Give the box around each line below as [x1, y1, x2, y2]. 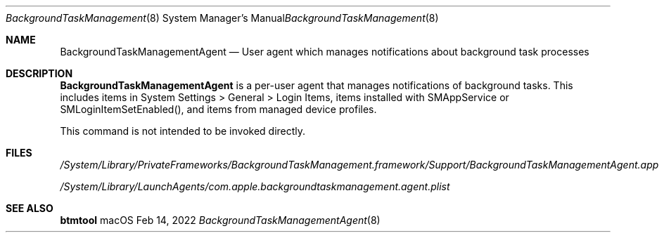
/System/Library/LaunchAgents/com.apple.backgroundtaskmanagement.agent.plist [60, 180, 450, 192]
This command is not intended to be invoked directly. [60, 125, 306, 137]
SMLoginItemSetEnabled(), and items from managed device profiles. [60, 103, 377, 115]
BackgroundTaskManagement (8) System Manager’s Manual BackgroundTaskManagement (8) [6, 12, 439, 24]
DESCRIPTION [6, 67, 73, 79]
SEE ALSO [6, 202, 53, 214]
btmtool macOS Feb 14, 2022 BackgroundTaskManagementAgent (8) [60, 214, 381, 226]
